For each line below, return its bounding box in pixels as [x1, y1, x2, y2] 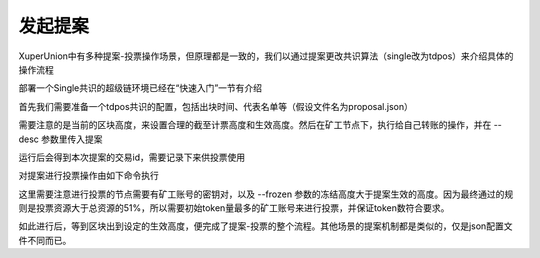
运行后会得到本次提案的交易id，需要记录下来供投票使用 [18, 151, 245, 163]
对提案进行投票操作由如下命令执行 [18, 170, 159, 182]
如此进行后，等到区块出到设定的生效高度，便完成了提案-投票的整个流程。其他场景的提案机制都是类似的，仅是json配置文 [18, 220, 513, 232]
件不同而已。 [18, 234, 72, 246]
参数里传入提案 [41, 133, 104, 145]
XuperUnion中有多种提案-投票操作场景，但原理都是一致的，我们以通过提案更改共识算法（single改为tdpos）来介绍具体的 [18, 50, 514, 62]
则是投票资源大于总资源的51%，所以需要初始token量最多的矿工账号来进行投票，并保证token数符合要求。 [18, 202, 450, 214]
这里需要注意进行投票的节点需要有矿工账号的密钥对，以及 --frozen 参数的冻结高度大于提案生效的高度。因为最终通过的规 [18, 188, 514, 200]
